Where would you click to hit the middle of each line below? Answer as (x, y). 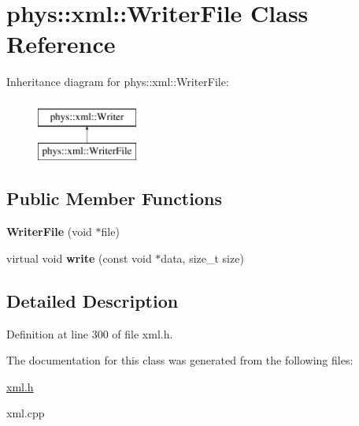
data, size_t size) (202, 258)
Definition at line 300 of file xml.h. (90, 333)
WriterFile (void (49, 232)
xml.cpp (26, 413)
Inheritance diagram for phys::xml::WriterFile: (118, 82)
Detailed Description (93, 300)
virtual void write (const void (79, 258)
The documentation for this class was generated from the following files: (180, 360)
